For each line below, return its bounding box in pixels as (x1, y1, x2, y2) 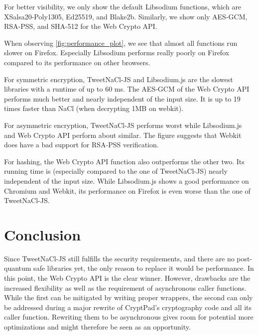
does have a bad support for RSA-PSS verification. (4, 139, 159, 150)
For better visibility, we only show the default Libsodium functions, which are (4, 1, 242, 11)
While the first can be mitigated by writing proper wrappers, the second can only (4, 292, 253, 303)
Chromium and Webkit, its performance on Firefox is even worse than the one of (4, 185, 251, 196)
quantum (4, 263, 31, 273)
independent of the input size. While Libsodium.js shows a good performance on (4, 175, 249, 186)
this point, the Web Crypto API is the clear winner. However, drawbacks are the (4, 273, 251, 283)
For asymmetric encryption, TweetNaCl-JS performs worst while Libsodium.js (4, 119, 242, 130)
